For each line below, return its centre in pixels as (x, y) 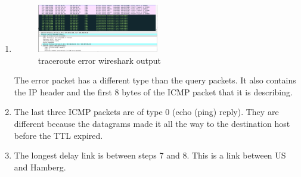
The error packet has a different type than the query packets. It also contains (155, 80)
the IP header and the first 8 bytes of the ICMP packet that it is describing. (153, 91)
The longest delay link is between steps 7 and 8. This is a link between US (150, 155)
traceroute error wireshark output (99, 60)
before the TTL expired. (58, 135)
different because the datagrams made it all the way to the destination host (152, 123)
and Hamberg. (40, 167)
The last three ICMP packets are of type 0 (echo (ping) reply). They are (146, 112)
